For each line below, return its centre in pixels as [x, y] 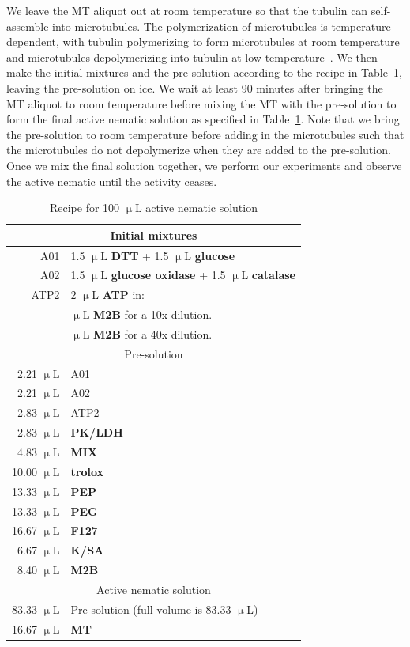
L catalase [268, 275]
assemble [28, 26]
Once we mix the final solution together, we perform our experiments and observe [204, 165]
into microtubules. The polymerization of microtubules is [190, 26]
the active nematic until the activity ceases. [112, 181]
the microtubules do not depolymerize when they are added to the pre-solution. [199, 150]
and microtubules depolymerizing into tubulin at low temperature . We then [192, 57]
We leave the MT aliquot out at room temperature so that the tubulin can [187, 10]
